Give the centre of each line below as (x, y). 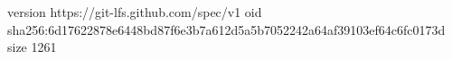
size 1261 (32, 47)
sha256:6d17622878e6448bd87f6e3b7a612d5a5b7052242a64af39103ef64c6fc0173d (226, 29)
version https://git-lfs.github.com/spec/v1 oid (135, 12)
